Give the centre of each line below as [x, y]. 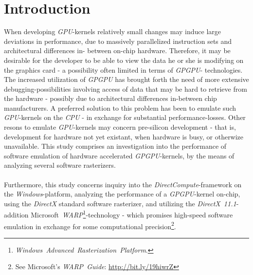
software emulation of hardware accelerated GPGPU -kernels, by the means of [119, 155]
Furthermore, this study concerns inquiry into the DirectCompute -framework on [123, 184]
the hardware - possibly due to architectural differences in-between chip [110, 98]
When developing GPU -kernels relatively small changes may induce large [113, 31]
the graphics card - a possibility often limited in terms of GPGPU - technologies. [123, 69]
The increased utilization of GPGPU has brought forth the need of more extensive [126, 79]
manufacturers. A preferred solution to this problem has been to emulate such [120, 108]
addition [16, 215]
